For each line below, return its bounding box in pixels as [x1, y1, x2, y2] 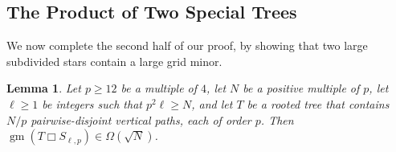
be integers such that [42, 95, 142, 112]
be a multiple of [120, 80, 198, 97]
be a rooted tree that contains [247, 95, 390, 112]
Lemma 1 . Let [6, 80, 81, 97]
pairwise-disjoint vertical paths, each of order [31, 111, 251, 128]
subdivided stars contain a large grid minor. [6, 52, 222, 69]
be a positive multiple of [243, 80, 360, 97]
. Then [260, 111, 294, 128]
